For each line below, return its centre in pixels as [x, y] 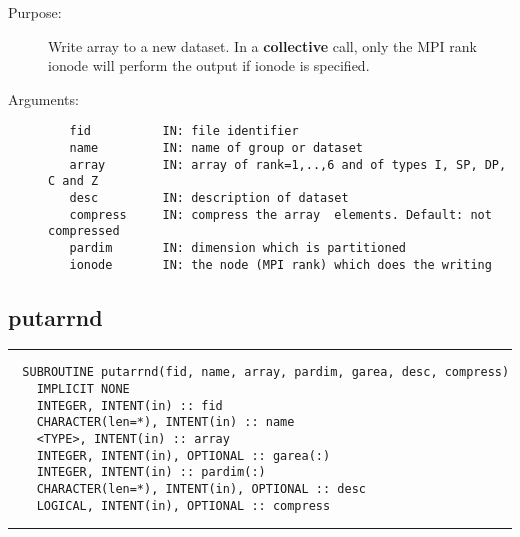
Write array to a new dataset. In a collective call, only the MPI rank [262, 45]
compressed [84, 231]
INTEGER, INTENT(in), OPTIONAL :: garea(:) [183, 455]
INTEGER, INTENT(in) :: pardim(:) [151, 472]
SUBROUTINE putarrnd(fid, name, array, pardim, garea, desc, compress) [266, 372]
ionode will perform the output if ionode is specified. [209, 65]
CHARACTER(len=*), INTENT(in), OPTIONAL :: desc [201, 489]
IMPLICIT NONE [83, 389]
